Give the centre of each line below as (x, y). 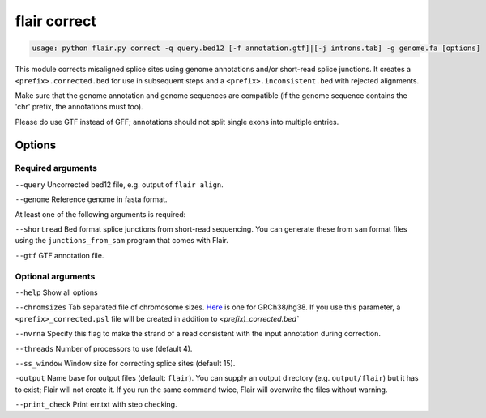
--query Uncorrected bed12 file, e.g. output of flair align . (119, 184)
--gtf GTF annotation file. (60, 255)
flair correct (55, 21)
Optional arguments (55, 276)
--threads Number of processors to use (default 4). (104, 348)
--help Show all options (56, 292)
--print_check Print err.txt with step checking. (96, 404)
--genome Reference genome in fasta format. (91, 199)
